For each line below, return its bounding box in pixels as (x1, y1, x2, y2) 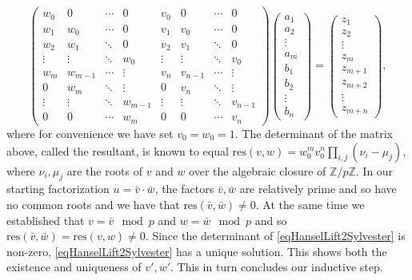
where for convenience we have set (6, 124, 174, 141)
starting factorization (6, 180, 110, 197)
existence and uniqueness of (6, 258, 142, 275)
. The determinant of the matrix (234, 124, 393, 141)
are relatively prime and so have (239, 180, 397, 197)
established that (6, 211, 85, 228)
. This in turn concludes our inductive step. (170, 258, 383, 275)
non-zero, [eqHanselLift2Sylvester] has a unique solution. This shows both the (6, 243, 387, 259)
